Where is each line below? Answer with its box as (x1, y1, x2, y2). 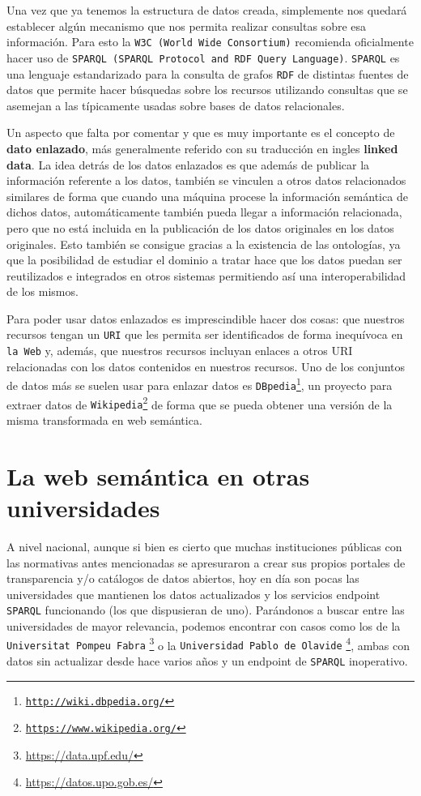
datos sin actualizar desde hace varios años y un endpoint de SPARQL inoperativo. (6, 652, 408, 669)
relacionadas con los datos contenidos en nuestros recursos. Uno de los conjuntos (6, 357, 406, 374)
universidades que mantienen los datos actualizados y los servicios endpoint (6, 585, 381, 602)
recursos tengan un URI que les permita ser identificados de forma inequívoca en (6, 326, 403, 343)
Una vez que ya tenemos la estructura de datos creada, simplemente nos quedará (6, 2, 407, 18)
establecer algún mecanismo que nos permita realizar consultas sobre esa (6, 17, 367, 34)
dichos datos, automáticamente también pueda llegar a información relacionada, (6, 203, 402, 220)
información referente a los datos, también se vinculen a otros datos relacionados (6, 172, 406, 189)
